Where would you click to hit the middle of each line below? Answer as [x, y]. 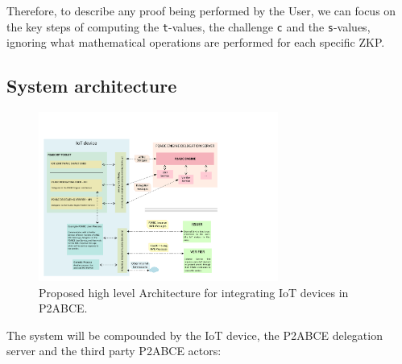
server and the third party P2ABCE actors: [114, 351]
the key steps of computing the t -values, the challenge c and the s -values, [189, 26]
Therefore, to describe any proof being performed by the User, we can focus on [201, 10]
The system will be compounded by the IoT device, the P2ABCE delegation [195, 335]
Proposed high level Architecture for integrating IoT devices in [194, 292]
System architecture [92, 86]
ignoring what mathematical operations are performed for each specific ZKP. [196, 42]
